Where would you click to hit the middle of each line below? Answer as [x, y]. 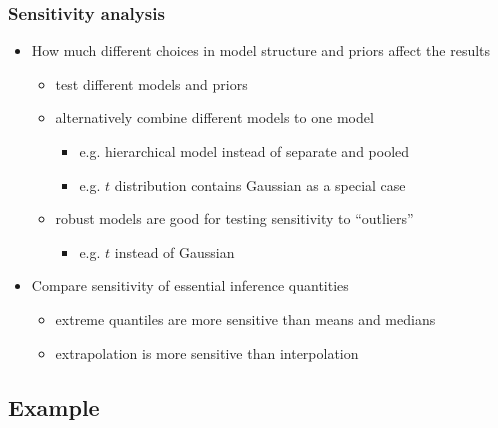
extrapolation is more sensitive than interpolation [207, 352]
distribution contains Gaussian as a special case [260, 184]
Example [54, 406]
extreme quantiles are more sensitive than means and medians [245, 318]
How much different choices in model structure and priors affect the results [261, 50]
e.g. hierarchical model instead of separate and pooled [244, 151]
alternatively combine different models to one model [214, 117]
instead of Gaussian [174, 251]
